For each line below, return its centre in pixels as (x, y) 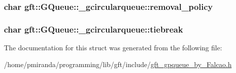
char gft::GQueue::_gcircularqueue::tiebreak (94, 29)
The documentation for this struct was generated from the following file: (113, 48)
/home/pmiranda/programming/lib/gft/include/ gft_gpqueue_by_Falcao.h (118, 64)
